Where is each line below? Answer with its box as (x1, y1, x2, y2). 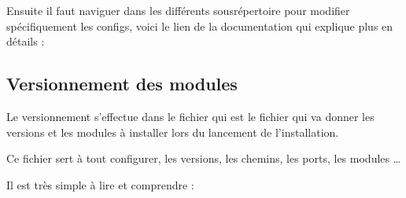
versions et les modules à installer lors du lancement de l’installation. (6, 123, 339, 140)
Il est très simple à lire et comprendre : (6, 176, 194, 192)
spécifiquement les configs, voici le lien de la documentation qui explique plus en (6, 17, 393, 34)
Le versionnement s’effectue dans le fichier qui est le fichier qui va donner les (6, 108, 375, 124)
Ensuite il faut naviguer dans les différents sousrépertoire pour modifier (6, 2, 350, 18)
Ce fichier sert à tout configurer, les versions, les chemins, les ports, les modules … (6, 150, 401, 167)
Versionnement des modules (6, 71, 238, 96)
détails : (6, 33, 45, 49)
